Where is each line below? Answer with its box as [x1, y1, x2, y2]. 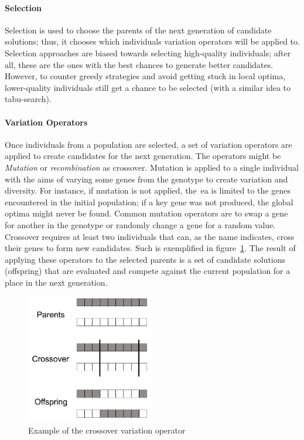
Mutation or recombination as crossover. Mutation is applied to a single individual [5, 161, 299, 173]
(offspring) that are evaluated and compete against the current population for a [5, 265, 291, 277]
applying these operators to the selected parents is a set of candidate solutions [5, 253, 286, 265]
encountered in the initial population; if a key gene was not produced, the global [5, 195, 293, 208]
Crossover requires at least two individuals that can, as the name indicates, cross [5, 230, 295, 242]
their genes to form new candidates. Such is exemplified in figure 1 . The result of [5, 242, 296, 254]
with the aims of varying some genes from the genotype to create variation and [5, 172, 288, 185]
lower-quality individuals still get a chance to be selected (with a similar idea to [5, 81, 291, 93]
